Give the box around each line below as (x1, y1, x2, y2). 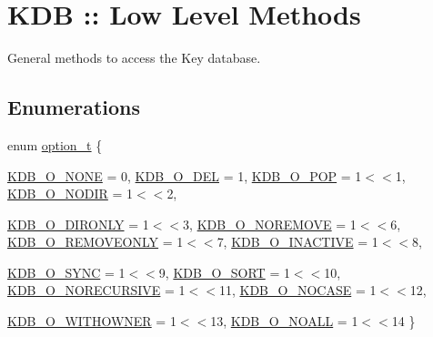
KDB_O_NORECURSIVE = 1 (7, 281, 186, 300)
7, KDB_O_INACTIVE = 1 (216, 232, 378, 251)
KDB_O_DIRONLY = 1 (7, 214, 149, 233)
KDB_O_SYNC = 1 (7, 262, 126, 281)
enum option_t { (7, 135, 103, 154)
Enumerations (7, 93, 141, 121)
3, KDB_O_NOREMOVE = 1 (183, 214, 357, 233)
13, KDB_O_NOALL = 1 (210, 311, 358, 331)
